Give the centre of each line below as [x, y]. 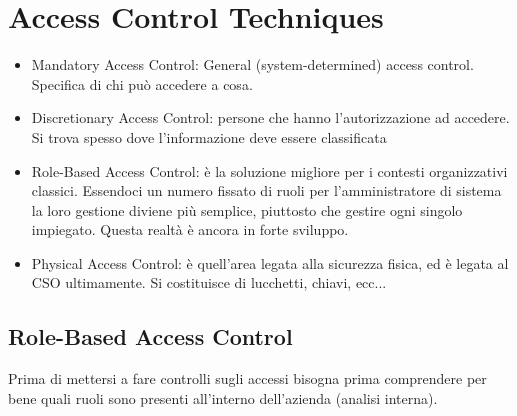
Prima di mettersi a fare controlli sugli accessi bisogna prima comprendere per [247, 378]
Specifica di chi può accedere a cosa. [142, 83]
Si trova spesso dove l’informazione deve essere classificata [209, 136]
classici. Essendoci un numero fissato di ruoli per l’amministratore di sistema [266, 190]
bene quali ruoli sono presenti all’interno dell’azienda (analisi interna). [223, 397]
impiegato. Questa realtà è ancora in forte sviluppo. [190, 229]
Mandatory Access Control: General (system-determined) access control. [252, 64]
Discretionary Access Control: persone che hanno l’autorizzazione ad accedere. [270, 117]
